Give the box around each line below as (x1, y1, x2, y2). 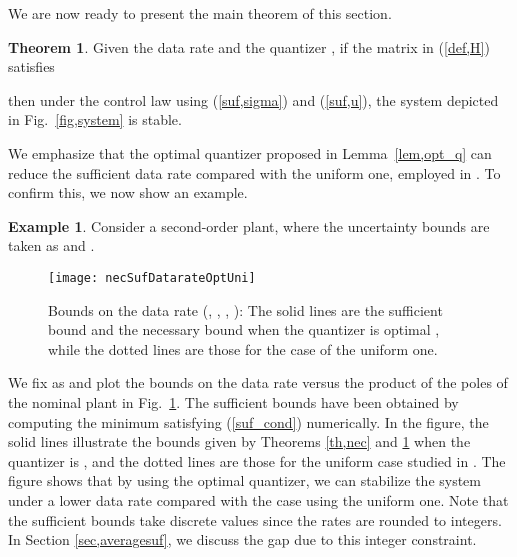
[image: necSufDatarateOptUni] (48, 270, 256, 285)
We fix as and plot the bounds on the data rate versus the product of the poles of (8, 372, 508, 393)
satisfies (8, 56, 55, 77)
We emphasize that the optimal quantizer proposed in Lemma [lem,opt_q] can (8, 142, 492, 163)
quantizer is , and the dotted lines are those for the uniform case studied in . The (8, 450, 506, 471)
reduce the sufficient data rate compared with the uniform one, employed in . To (8, 162, 501, 183)
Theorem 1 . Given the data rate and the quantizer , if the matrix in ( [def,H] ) (8, 36, 490, 57)
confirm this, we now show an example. (8, 182, 248, 203)
